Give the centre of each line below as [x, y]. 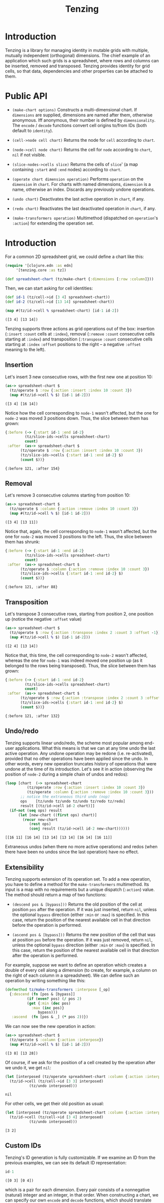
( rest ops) [40, 824]
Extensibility [24, 867]
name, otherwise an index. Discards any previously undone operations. [83, 189]
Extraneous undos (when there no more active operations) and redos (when [81, 847]
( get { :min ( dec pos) [49, 1003]
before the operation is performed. [47, 925]
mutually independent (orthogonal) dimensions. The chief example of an [78, 55]
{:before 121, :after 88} [31, 587]
